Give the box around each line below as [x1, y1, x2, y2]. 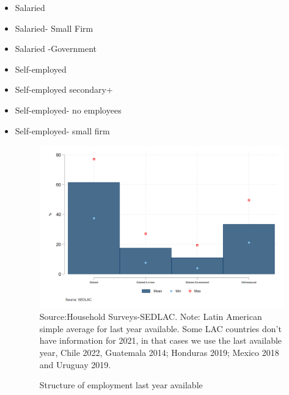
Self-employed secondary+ [15, 83, 113, 96]
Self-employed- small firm [15, 124, 110, 137]
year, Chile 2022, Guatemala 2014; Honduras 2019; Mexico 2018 [39, 346, 279, 359]
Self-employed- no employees [15, 103, 122, 116]
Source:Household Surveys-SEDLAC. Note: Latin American [39, 310, 262, 323]
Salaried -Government [15, 42, 97, 55]
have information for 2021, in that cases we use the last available [39, 334, 282, 347]
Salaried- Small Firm [15, 21, 93, 34]
